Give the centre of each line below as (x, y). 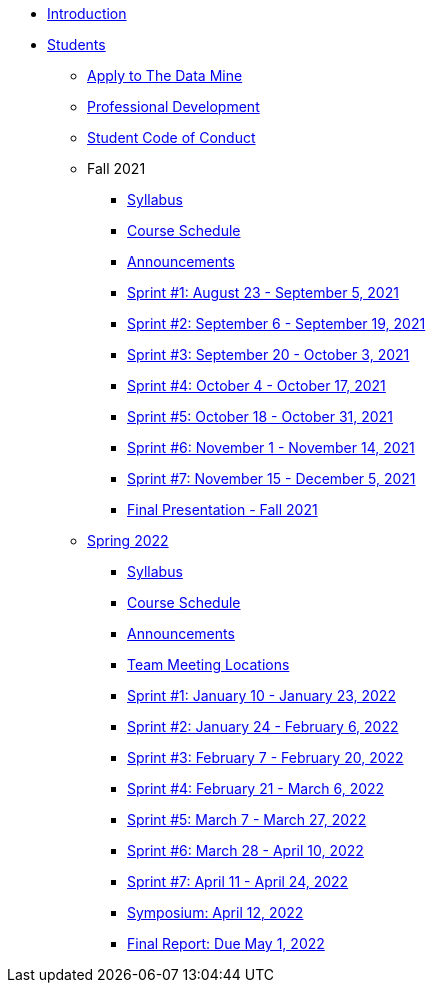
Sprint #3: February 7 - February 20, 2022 (265, 757)
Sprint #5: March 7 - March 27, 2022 (247, 819)
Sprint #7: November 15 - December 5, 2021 (271, 478)
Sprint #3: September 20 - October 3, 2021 (268, 354)
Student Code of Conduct (171, 137)
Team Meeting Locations (208, 664)
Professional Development (173, 106)
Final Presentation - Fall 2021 (222, 509)
